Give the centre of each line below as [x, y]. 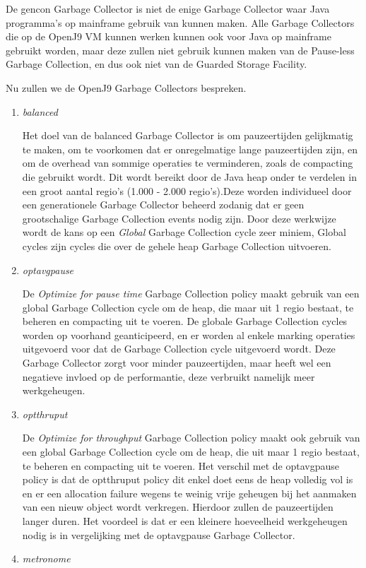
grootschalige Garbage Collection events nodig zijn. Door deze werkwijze [179, 218]
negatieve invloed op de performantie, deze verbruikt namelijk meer [169, 376]
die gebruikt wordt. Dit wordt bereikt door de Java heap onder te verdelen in [189, 176]
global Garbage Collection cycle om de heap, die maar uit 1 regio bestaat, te [188, 307]
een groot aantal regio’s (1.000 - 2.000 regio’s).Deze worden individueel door [187, 190]
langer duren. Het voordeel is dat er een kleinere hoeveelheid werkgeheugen [185, 521]
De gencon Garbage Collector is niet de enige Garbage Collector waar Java [168, 8]
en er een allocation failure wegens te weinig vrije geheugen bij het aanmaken [189, 493]
